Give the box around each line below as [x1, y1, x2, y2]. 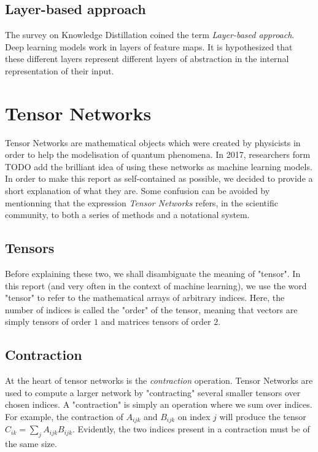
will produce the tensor [219, 410, 306, 423]
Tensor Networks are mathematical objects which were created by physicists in [5, 136, 301, 149]
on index [177, 410, 211, 423]
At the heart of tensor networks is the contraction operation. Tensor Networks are [5, 374, 313, 387]
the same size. [5, 437, 57, 450]
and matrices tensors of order [101, 315, 211, 328]
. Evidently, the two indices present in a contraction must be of [72, 423, 310, 435]
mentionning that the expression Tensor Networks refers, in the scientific [5, 196, 278, 209]
